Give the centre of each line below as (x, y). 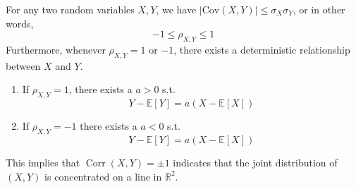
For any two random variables (70, 9)
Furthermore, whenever (56, 49)
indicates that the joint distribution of (255, 162)
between (23, 65)
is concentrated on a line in (103, 176)
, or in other (319, 9)
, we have (176, 9)
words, (20, 23)
